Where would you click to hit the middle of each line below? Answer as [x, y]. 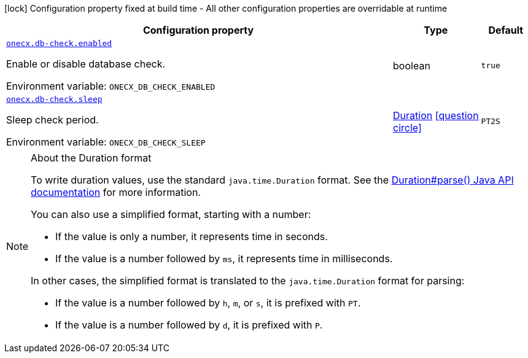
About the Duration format [91, 158]
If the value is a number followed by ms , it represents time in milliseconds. [224, 259]
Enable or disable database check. [86, 64]
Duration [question [436, 115]
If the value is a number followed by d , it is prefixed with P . [189, 325]
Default [506, 30]
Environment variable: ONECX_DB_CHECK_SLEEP [106, 142]
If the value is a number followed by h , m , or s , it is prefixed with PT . [208, 303]
